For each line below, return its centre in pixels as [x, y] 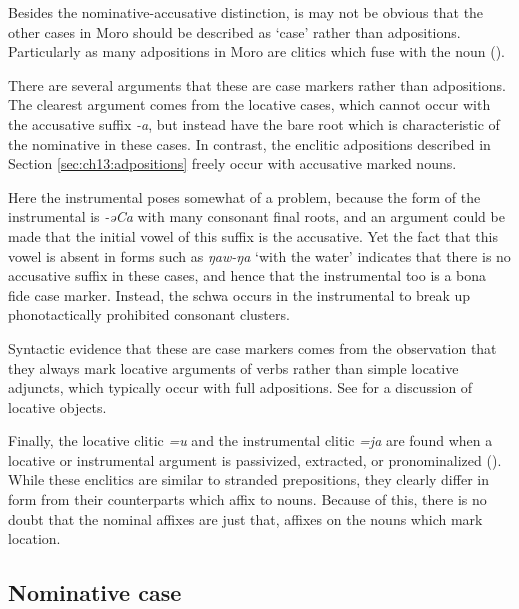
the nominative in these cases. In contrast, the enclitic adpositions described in [249, 143]
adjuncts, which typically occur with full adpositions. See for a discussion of [240, 387]
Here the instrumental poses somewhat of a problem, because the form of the [244, 196]
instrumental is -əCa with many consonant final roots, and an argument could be [256, 216]
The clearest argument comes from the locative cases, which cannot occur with [249, 104]
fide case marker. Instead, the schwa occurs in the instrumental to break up [239, 294]
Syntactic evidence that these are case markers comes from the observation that [252, 347]
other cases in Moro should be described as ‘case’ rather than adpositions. [234, 31]
